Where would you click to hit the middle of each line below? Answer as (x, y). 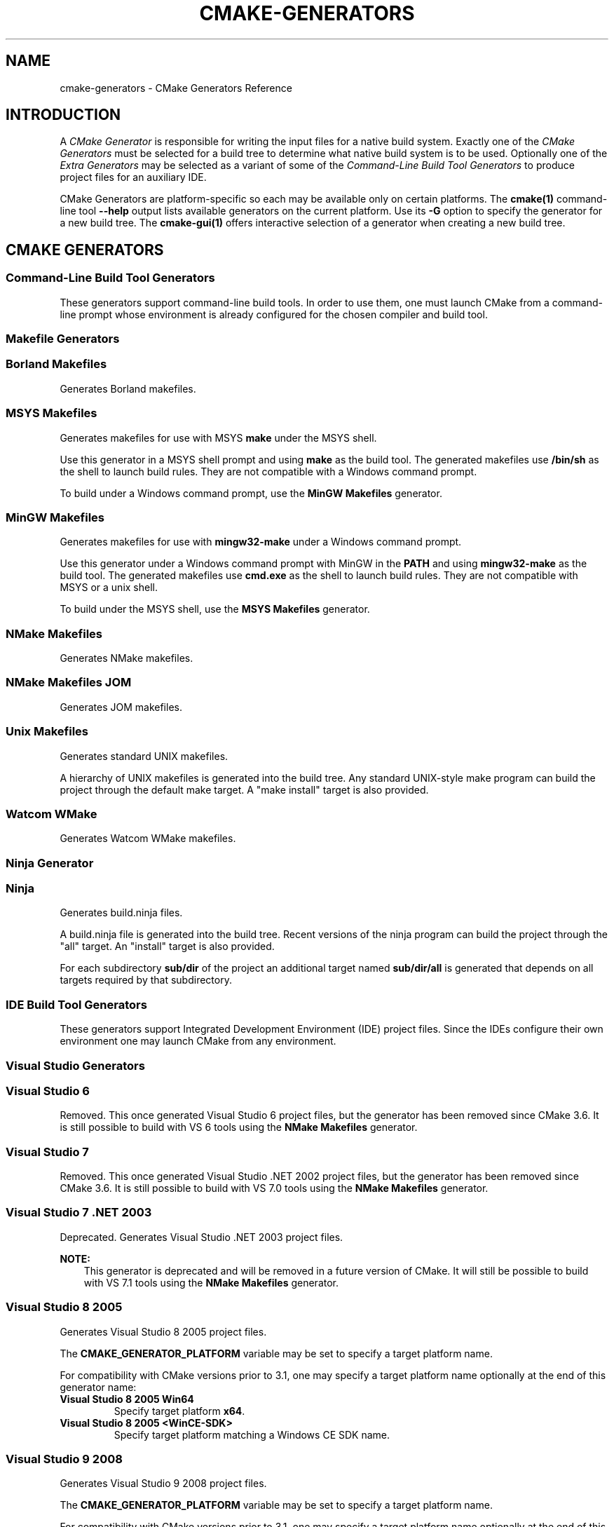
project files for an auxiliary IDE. (133, 177)
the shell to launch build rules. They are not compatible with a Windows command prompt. (268, 471)
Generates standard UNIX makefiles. (144, 756)
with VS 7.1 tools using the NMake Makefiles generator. (211, 1282)
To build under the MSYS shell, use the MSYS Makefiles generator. (215, 609)
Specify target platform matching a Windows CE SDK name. (252, 1434)
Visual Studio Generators (75, 1065)
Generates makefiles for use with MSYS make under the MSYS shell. (218, 437)
